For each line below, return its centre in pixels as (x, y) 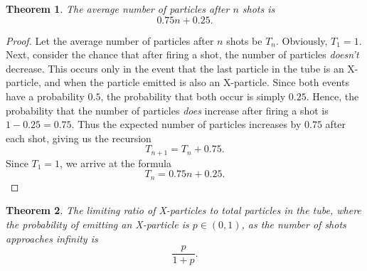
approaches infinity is (52, 238)
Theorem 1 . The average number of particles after (118, 9)
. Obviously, (302, 40)
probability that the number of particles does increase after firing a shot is (167, 110)
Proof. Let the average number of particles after (110, 40)
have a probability (45, 96)
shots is (259, 9)
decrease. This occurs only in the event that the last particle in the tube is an (175, 68)
